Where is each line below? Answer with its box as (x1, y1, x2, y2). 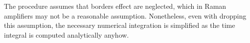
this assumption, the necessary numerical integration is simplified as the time (4, 20, 235, 30)
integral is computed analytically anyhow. (4, 29, 129, 40)
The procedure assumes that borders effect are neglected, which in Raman (4, 1, 227, 11)
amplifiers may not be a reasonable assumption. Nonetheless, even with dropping (4, 10, 247, 21)
